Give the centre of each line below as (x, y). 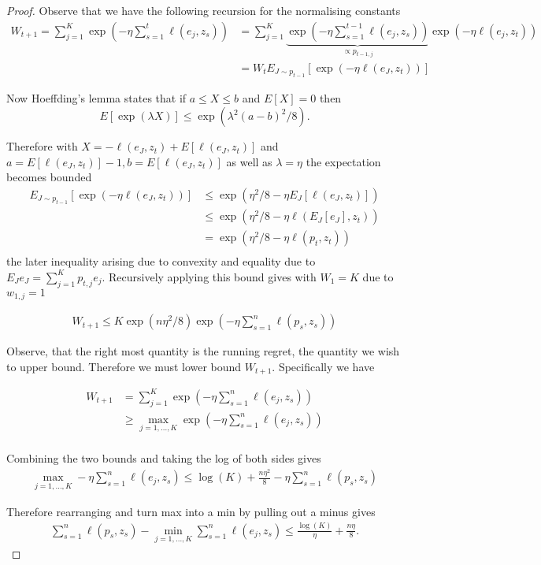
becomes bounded (49, 177)
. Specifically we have (323, 366)
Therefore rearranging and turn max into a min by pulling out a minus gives (191, 511)
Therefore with (42, 146)
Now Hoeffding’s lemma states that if (96, 98)
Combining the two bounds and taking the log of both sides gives (164, 457)
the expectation (343, 161)
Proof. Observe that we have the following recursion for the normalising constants (204, 10)
